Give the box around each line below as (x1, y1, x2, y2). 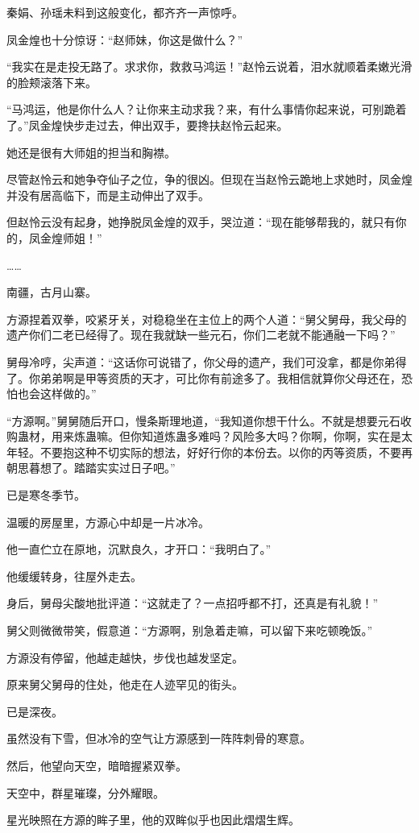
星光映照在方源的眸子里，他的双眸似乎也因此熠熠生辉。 (6, 811, 300, 828)
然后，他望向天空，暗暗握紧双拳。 (6, 757, 187, 773)
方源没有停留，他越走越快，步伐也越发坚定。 (6, 649, 243, 665)
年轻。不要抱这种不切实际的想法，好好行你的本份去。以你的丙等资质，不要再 (6, 443, 413, 460)
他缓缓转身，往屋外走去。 (6, 567, 142, 584)
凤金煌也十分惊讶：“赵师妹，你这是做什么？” (6, 31, 243, 48)
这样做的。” (39, 385, 97, 402)
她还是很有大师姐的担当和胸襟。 (6, 143, 176, 160)
